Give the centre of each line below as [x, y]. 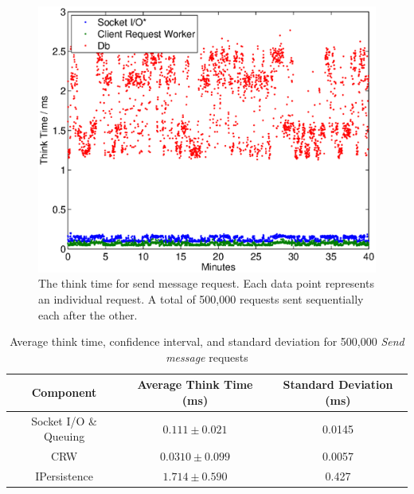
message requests [207, 357]
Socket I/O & [64, 420]
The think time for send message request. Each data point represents [206, 283]
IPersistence [64, 476]
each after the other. [88, 314]
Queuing [64, 436]
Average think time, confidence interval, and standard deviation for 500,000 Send [207, 341]
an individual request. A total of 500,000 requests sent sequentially [201, 298]
